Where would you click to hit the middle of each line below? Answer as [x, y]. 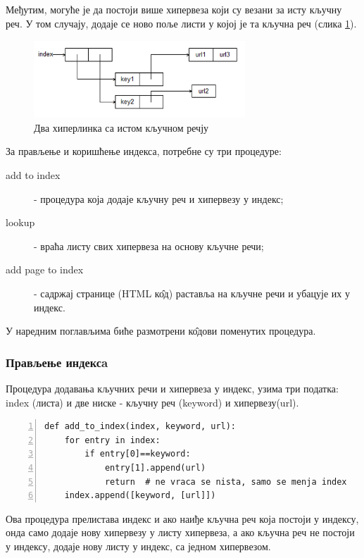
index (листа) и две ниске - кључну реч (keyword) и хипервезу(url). [152, 402]
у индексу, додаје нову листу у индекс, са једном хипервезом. [138, 546]
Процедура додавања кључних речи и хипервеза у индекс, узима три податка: [172, 388]
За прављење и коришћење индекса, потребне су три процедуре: [144, 151]
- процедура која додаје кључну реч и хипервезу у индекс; [159, 198]
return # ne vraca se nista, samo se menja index [226, 482]
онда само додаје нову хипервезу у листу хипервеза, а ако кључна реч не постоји [180, 532]
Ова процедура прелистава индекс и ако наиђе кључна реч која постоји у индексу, [182, 518]
